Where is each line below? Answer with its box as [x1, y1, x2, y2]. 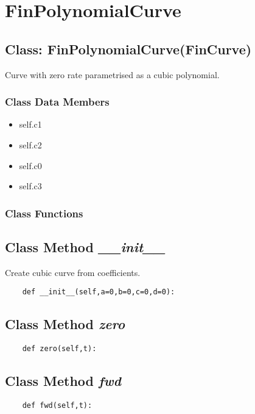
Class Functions [5, 205, 83, 220]
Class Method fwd [5, 371, 121, 390]
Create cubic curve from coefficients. [5, 266, 141, 278]
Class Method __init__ [5, 238, 166, 256]
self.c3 [19, 180, 42, 192]
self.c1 [19, 118, 42, 131]
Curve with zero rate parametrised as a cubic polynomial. [5, 68, 220, 81]
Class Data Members [5, 94, 110, 109]
